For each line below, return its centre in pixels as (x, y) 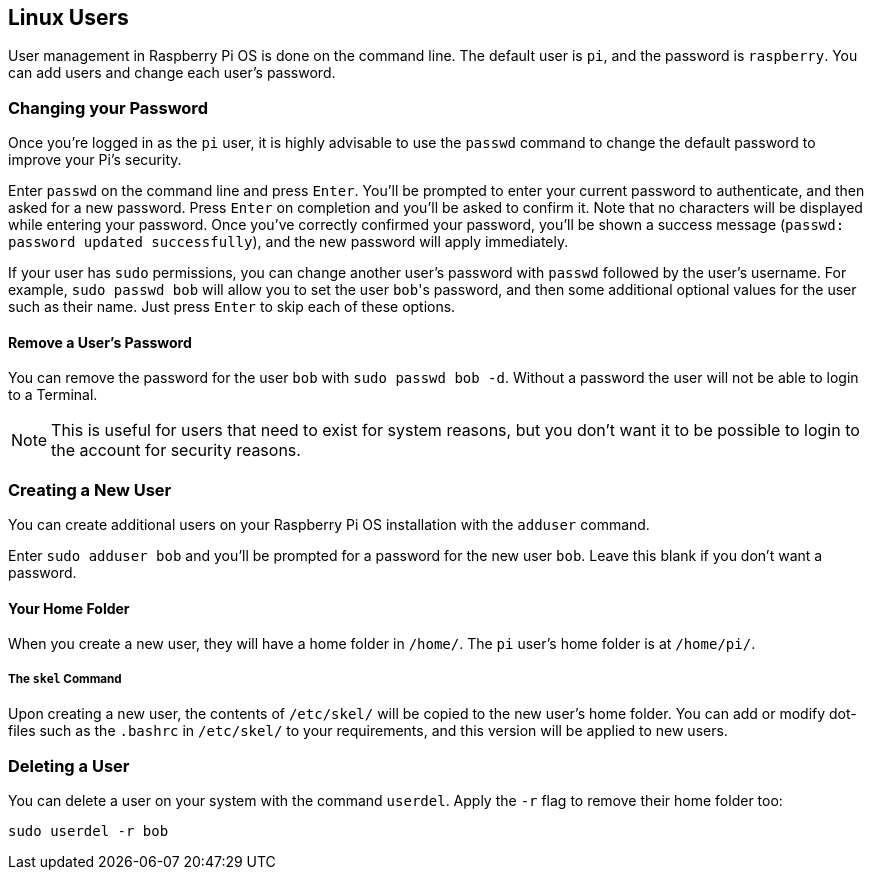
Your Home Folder (69, 608)
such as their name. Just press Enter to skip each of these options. (232, 307)
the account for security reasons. (176, 450)
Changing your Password (108, 107)
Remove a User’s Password (100, 342)
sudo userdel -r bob (88, 830)
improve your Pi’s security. (95, 160)
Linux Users (68, 17)
